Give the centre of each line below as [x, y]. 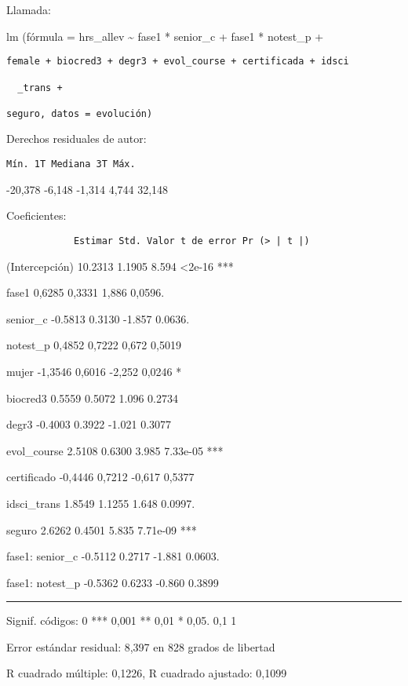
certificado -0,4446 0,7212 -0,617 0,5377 [100, 477]
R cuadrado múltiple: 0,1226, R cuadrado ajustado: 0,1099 [147, 673]
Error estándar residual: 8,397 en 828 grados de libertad [141, 646]
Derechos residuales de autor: [76, 139]
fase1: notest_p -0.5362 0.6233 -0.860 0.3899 [113, 582]
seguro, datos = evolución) [80, 113]
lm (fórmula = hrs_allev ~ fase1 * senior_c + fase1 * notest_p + [165, 36]
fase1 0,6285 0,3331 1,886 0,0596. [86, 292]
